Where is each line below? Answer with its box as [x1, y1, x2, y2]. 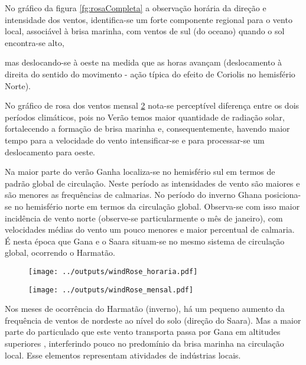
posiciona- [265, 188, 301, 201]
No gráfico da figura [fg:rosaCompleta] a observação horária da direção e [5, 2, 266, 14]
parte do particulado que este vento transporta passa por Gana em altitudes [5, 325, 281, 338]
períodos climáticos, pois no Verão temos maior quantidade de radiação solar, [5, 110, 285, 123]
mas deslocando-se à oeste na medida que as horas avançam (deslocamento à [5, 56, 282, 69]
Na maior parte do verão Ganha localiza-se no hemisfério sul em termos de [5, 165, 275, 178]
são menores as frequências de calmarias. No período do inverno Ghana [5, 188, 262, 201]
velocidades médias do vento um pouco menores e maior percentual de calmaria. [5, 223, 295, 236]
